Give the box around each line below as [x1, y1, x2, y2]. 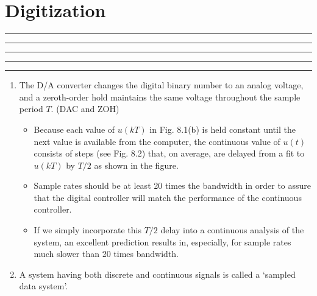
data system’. [19, 280, 68, 292]
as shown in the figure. [94, 158, 179, 171]
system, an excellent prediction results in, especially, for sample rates [34, 235, 291, 248]
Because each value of [34, 122, 115, 135]
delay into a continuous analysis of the [160, 224, 304, 236]
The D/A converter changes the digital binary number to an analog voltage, [19, 79, 304, 91]
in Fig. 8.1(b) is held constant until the [149, 122, 296, 135]
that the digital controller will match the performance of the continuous [34, 191, 302, 203]
